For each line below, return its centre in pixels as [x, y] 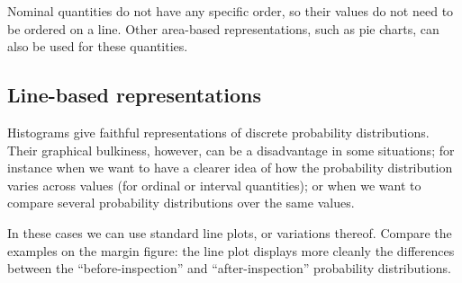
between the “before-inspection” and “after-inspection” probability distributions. [229, 268]
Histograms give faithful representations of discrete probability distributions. [218, 132]
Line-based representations [135, 95]
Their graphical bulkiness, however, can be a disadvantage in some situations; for [231, 150]
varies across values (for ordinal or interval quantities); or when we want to [214, 185]
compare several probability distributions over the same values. [181, 203]
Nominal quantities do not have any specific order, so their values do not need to [231, 11]
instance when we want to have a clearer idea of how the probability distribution [230, 168]
